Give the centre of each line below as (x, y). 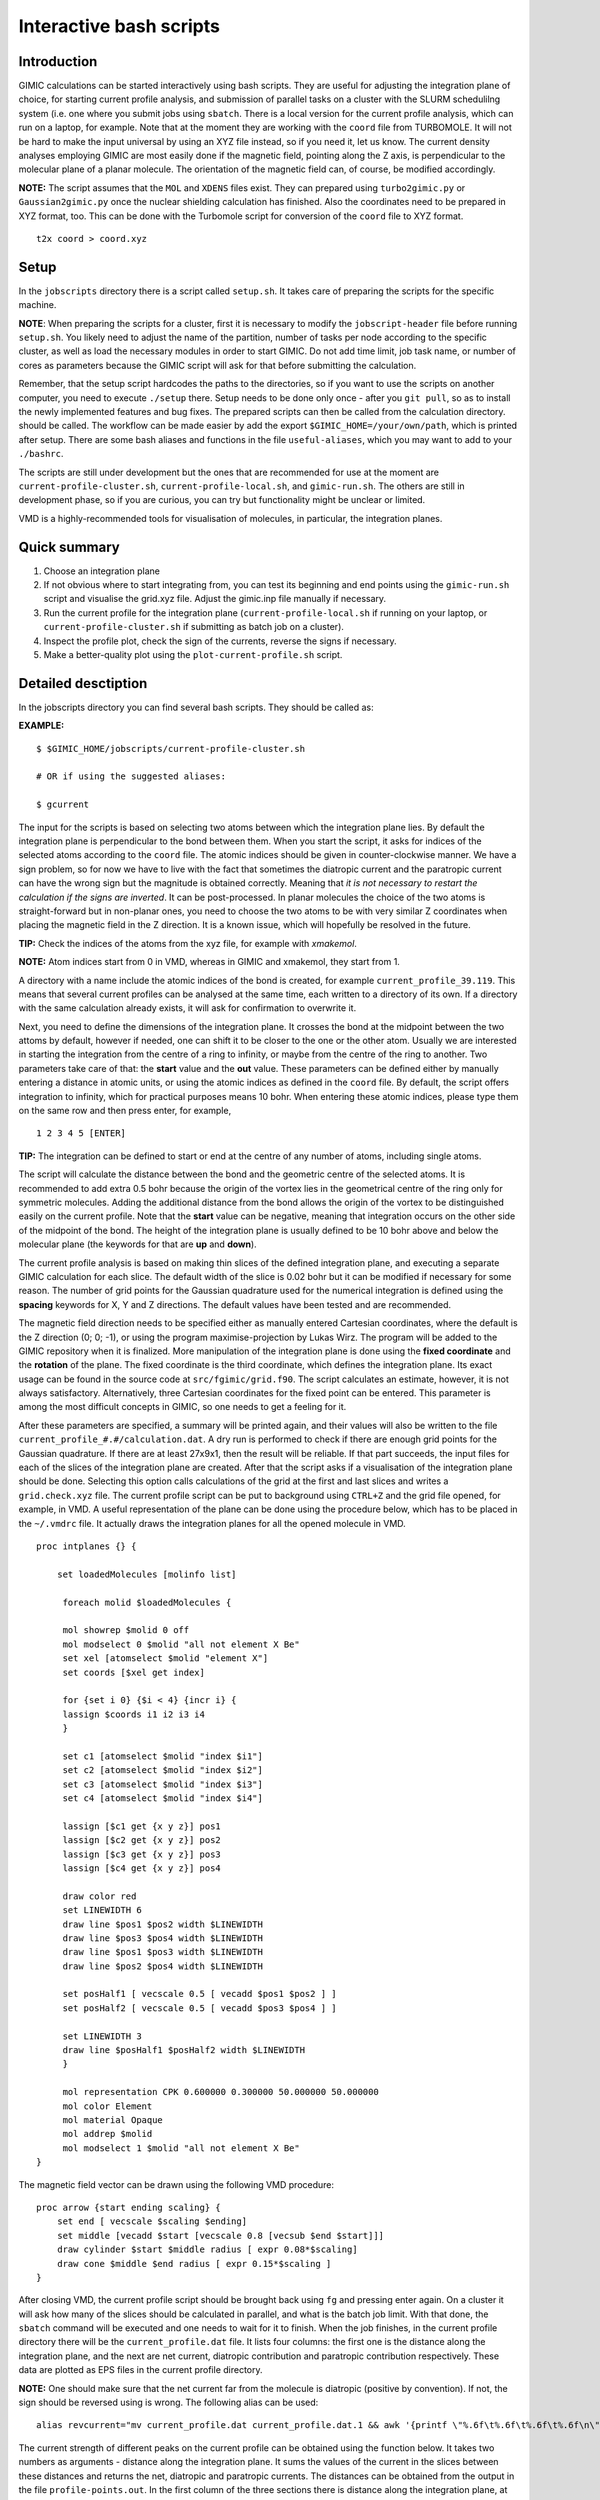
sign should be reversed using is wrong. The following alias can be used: (168, 2402)
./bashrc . (41, 454)
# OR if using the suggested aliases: (131, 776)
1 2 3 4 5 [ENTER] (81, 1133)
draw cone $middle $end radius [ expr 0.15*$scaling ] (194, 2263)
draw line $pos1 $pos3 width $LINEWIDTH (163, 1952)
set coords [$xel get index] (133, 1672)
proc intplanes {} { (86, 1546)
